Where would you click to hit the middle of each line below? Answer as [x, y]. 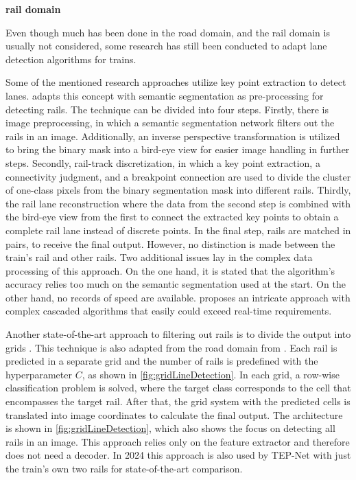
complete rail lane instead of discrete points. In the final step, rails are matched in [178, 230]
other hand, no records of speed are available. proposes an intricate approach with [178, 297]
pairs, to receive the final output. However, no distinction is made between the [170, 243]
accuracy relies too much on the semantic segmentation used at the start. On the [176, 284]
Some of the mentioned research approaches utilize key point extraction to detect [176, 82]
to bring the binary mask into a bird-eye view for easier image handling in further [178, 149]
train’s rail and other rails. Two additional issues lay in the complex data [159, 257]
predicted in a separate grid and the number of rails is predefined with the [162, 361]
